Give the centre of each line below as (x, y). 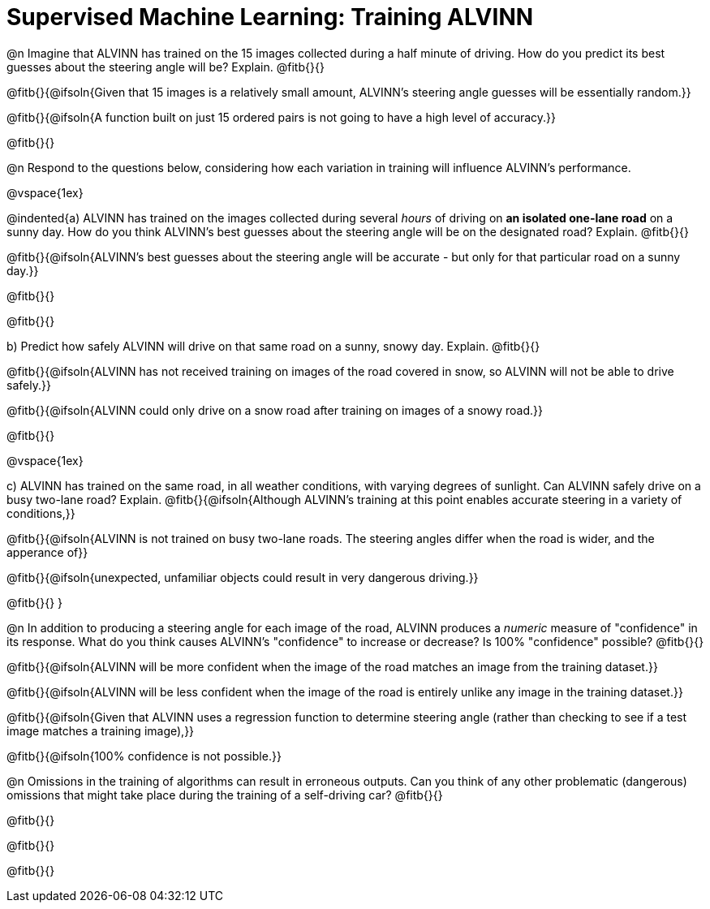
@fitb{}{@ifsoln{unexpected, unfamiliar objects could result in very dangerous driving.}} (243, 577)
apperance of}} (47, 552)
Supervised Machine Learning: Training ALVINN (270, 17)
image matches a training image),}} (101, 730)
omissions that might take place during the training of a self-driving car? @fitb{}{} (225, 795)
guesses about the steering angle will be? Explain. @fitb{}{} (166, 67)
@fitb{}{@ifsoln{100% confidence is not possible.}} (144, 756)
